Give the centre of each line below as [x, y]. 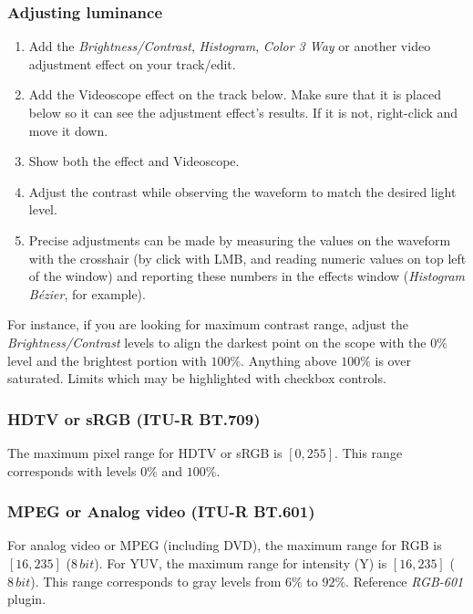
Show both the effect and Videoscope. [134, 161]
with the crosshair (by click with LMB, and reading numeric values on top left [247, 258]
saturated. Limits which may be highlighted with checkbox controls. [197, 378]
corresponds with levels [72, 470]
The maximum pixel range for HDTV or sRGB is [145, 452]
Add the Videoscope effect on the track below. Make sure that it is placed [235, 94]
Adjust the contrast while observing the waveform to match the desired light [242, 191]
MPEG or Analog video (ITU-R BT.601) [161, 511]
